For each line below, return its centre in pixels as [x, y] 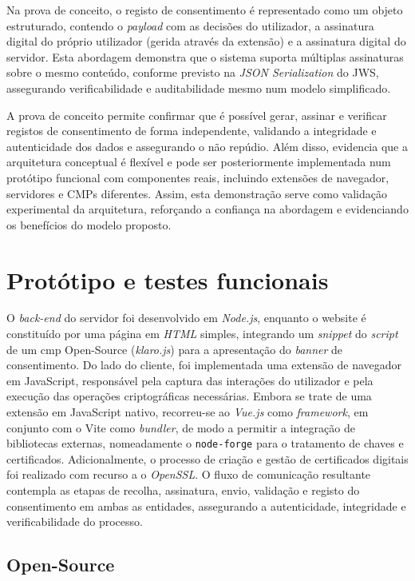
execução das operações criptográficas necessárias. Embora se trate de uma [189, 396]
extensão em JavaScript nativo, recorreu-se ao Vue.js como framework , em [188, 412]
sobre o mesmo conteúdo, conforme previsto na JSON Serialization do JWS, [193, 72]
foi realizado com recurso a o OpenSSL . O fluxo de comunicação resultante [189, 474]
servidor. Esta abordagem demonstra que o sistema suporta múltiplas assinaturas [205, 56]
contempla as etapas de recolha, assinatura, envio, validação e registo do [183, 490]
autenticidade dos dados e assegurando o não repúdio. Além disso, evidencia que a [207, 146]
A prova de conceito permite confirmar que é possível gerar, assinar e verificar [197, 115]
